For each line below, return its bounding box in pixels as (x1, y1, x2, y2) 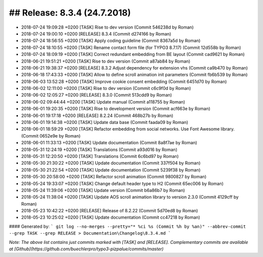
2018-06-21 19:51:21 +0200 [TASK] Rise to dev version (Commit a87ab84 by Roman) (21, 58, 190, 64)
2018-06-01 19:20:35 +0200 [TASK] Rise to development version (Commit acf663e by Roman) (21, 106, 210, 112)
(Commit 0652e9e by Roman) (21, 133, 81, 138)
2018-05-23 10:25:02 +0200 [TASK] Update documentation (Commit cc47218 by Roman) (21, 214, 201, 221)
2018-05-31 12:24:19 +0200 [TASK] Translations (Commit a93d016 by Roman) (21, 146, 178, 153)
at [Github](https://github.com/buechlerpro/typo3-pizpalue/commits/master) (9, 246, 164, 252)
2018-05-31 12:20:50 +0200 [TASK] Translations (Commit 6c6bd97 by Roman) (21, 153, 179, 159)
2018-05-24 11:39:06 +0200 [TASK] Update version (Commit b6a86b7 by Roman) (21, 187, 185, 193)
